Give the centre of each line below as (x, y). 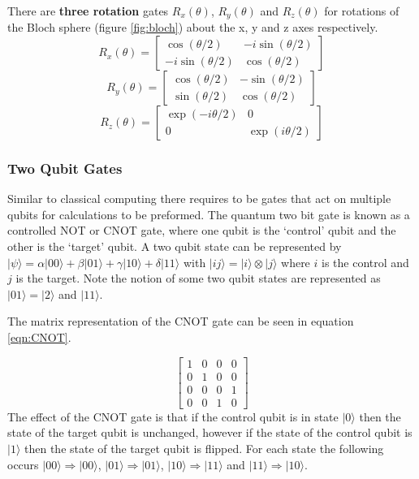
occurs (23, 464)
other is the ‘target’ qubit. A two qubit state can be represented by (175, 246)
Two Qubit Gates (65, 168)
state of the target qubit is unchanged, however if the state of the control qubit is (210, 432)
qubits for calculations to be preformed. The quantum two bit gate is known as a (209, 214)
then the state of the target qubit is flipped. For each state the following (204, 448)
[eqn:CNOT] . (39, 337)
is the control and (365, 262)
